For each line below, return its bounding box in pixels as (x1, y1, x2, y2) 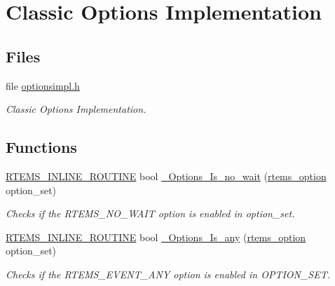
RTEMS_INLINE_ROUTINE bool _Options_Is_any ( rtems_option (6, 229, 306, 244)
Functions (6, 136, 77, 158)
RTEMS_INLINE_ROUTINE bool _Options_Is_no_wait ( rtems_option (6, 168, 327, 183)
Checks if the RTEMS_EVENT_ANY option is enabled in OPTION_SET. (6, 266, 331, 281)
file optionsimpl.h (6, 78, 80, 93)
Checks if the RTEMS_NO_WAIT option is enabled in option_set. (6, 206, 295, 221)
